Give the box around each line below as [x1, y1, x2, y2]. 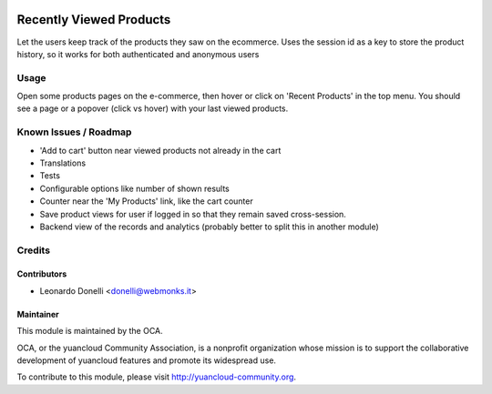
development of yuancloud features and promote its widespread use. [16, 355, 277, 366]
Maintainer [16, 308, 59, 319]
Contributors [16, 268, 67, 279]
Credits [16, 244, 50, 257]
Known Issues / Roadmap [16, 126, 132, 138]
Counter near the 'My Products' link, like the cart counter [39, 196, 254, 207]
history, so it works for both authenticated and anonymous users [16, 48, 260, 59]
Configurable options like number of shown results [39, 183, 230, 194]
